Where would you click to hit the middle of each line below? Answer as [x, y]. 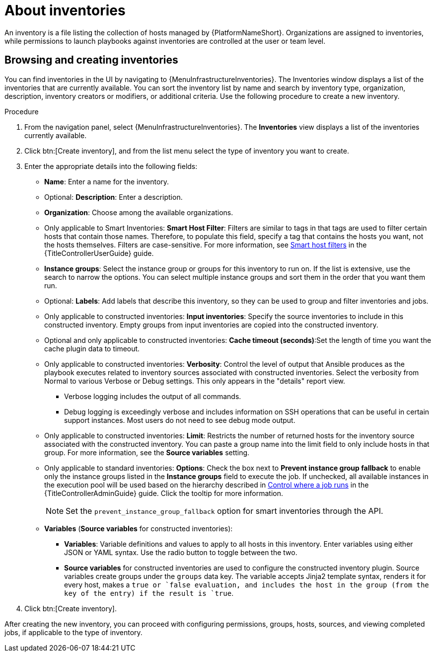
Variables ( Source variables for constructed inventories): [139, 528]
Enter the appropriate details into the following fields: [111, 166]
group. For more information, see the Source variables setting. [147, 452]
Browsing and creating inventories [91, 60]
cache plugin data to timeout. [92, 348]
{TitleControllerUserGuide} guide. [99, 253]
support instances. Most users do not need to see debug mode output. [180, 420]
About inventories [65, 10]
